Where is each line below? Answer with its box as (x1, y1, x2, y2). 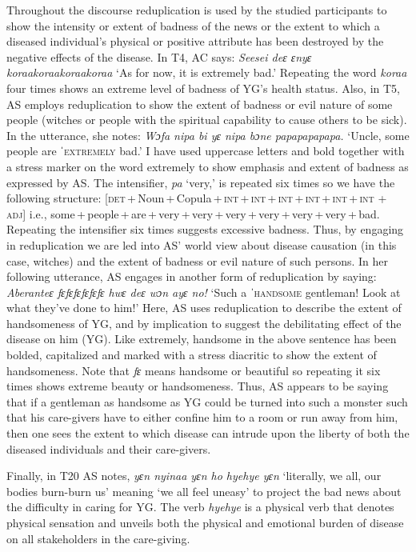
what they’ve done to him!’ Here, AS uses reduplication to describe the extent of (6, 299, 402, 316)
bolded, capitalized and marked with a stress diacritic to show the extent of (6, 346, 377, 363)
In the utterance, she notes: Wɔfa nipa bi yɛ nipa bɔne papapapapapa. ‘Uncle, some (6, 126, 410, 143)
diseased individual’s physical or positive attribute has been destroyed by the (6, 33, 384, 50)
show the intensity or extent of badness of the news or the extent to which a (6, 17, 380, 34)
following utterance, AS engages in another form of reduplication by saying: (6, 268, 377, 285)
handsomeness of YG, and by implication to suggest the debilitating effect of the (6, 314, 402, 331)
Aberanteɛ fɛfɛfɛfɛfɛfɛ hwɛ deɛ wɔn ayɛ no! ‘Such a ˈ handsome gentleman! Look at (6, 283, 401, 300)
